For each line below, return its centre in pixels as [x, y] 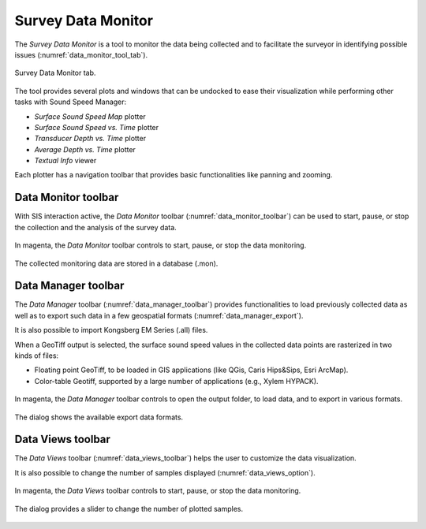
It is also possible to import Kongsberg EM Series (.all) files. [111, 330]
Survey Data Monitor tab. [55, 73]
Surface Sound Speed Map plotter [90, 116]
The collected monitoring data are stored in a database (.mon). [116, 263]
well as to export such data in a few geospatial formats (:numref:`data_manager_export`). [159, 315]
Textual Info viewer [65, 161]
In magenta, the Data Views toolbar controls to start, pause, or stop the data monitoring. [158, 491]
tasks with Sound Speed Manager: [71, 102]
